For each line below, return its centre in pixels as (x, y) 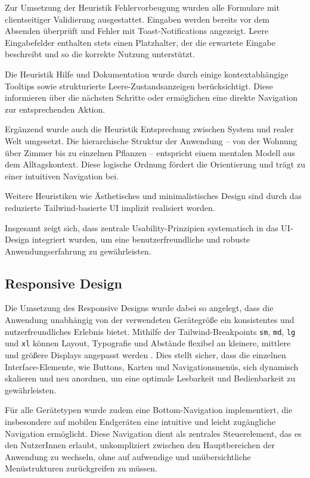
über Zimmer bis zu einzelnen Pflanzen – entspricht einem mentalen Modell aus (150, 152)
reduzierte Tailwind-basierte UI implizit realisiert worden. (110, 207)
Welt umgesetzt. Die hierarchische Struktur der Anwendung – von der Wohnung (151, 140)
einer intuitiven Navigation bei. (62, 176)
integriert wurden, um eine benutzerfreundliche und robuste (141, 239)
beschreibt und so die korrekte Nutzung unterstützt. (100, 54)
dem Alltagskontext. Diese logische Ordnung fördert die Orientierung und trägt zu (155, 164)
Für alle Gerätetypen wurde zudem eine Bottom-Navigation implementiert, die (149, 410)
